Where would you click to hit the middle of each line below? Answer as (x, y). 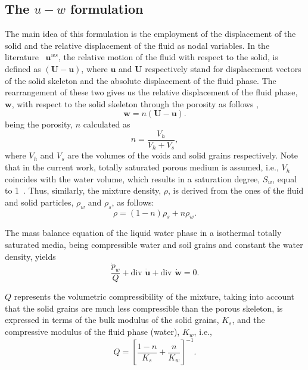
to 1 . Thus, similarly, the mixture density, (83, 190)
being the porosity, (39, 124)
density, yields (30, 256)
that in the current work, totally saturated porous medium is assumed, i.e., (142, 167)
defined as (23, 68)
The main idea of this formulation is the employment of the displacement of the (150, 34)
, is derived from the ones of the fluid (236, 190)
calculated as (107, 124)
